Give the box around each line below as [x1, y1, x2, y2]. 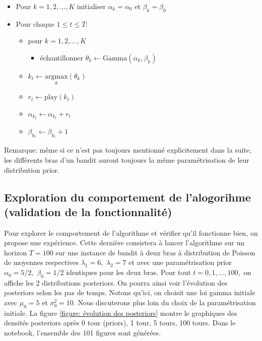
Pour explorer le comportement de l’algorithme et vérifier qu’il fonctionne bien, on [4, 227, 258, 238]
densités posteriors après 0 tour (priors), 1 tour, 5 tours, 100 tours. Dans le [4, 317, 236, 328]
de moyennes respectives [4, 257, 79, 267]
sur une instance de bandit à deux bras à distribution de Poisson [55, 247, 255, 257]
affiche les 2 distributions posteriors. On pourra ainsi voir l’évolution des [4, 277, 227, 288]
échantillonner [40, 52, 84, 62]
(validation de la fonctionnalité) [4, 203, 172, 219]
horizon [4, 247, 27, 257]
